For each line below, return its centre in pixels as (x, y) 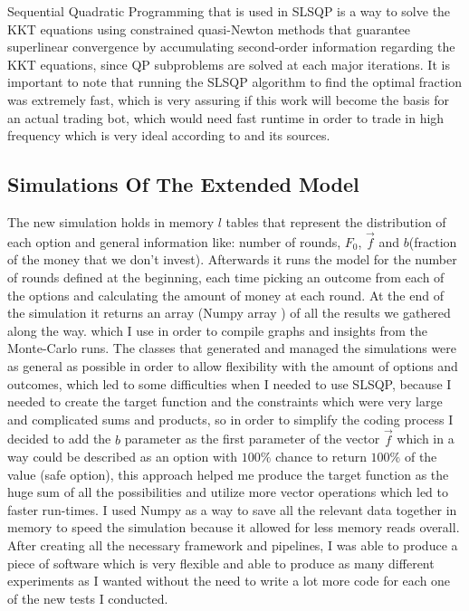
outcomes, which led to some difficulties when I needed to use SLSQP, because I (230, 383)
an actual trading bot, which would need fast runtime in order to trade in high (226, 117)
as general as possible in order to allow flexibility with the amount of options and (233, 365)
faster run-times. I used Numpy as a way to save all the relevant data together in (232, 509)
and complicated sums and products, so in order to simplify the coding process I (230, 419)
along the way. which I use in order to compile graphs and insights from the (218, 330)
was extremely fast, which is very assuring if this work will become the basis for (229, 99)
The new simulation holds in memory (111, 221)
